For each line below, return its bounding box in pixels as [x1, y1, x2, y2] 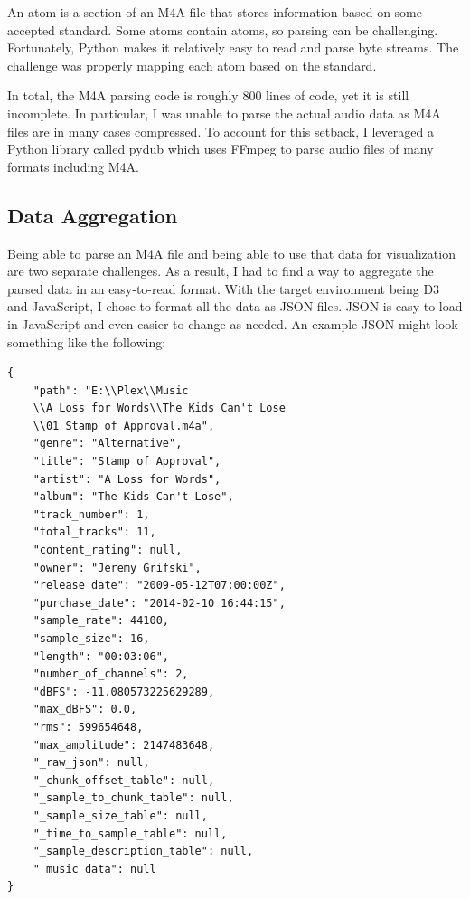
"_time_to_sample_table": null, [33, 827, 228, 840]
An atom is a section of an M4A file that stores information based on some [7, 3, 423, 21]
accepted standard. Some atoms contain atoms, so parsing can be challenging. [7, 20, 438, 39]
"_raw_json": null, [33, 756, 150, 770]
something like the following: [7, 332, 166, 351]
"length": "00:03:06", [33, 649, 169, 663]
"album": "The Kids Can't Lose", [33, 490, 234, 504]
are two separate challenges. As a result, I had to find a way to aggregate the [7, 261, 434, 280]
